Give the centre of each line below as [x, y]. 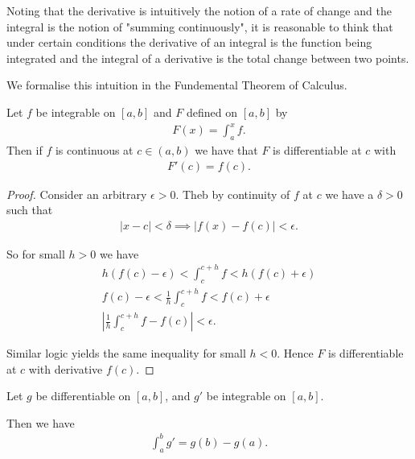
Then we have [41, 422]
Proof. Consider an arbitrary [77, 194]
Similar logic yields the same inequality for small [126, 353]
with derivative [66, 368]
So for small [36, 253]
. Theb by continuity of [233, 194]
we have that [226, 149]
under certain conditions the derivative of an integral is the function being [189, 42]
